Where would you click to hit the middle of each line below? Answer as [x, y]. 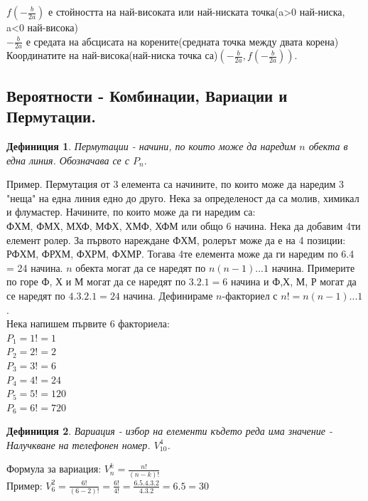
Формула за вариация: [54, 469]
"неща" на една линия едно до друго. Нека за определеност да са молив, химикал [183, 197]
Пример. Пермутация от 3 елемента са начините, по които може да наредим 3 [175, 184]
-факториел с [250, 295]
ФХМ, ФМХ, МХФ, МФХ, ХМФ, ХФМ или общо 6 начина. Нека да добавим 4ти [184, 225]
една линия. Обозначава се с [68, 160]
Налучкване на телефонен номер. [79, 444]
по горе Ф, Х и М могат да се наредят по [96, 281]
